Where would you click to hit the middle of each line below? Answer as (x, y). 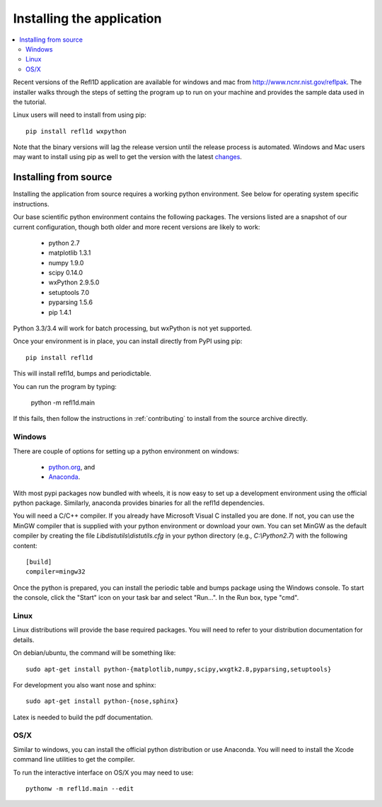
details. (24, 639)
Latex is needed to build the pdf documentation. (83, 717)
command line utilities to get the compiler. (74, 760)
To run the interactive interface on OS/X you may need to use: (103, 772)
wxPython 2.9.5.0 (74, 282)
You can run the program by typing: (65, 386)
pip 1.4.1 (60, 312)
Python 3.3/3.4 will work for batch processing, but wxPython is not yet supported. (133, 328)
